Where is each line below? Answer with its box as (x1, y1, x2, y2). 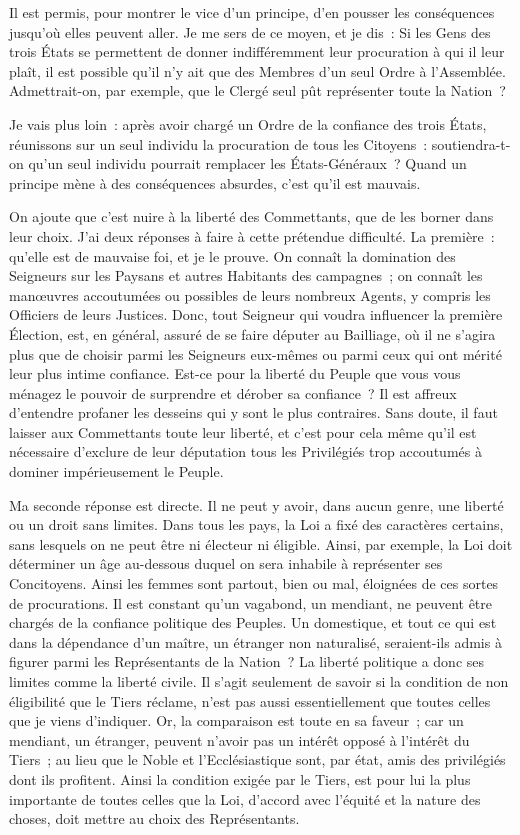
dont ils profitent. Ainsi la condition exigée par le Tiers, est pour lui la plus (9, 768, 471, 789)
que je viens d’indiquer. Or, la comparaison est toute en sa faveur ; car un (9, 710, 464, 731)
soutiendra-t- (431, 133, 511, 154)
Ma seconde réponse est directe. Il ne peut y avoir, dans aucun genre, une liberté (9, 494, 504, 515)
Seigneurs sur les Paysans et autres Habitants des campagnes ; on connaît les (9, 265, 483, 286)
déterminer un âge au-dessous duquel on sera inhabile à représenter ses (9, 553, 443, 574)
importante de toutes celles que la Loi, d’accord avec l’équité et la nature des (9, 788, 481, 809)
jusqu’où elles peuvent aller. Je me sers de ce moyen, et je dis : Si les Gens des (9, 21, 491, 42)
